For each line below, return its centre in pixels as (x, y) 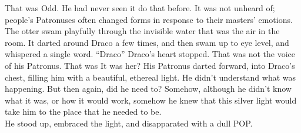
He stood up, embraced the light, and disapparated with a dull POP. (129, 123)
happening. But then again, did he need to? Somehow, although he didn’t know (148, 89)
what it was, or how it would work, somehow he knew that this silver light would (151, 100)
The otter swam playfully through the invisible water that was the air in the (142, 31)
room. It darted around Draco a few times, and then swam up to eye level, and (147, 42)
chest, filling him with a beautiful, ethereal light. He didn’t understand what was (150, 77)
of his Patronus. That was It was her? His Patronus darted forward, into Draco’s (150, 65)
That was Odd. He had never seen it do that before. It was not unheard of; (140, 8)
